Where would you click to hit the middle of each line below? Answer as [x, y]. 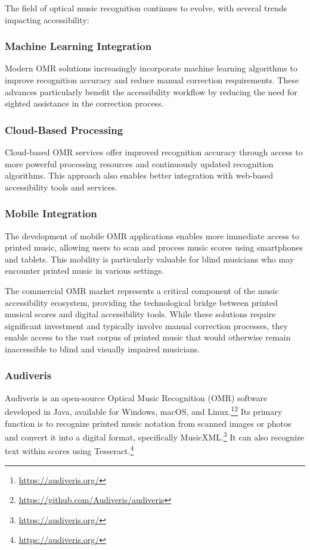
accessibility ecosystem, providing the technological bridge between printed [141, 302]
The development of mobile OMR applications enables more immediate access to [152, 235]
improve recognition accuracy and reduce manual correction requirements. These [152, 80]
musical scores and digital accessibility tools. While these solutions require [140, 314]
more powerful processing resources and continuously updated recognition [139, 163]
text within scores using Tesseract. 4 [69, 450]
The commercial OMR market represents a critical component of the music [142, 290]
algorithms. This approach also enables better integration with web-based [139, 175]
